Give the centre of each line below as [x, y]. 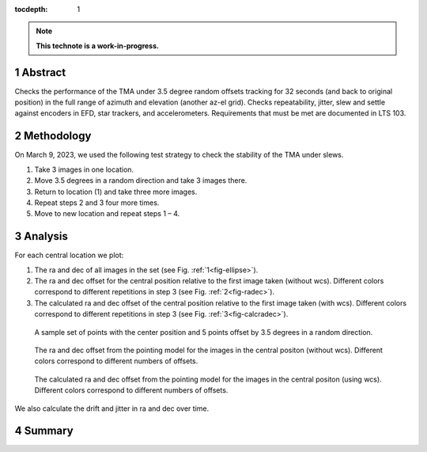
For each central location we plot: [69, 255]
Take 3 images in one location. [84, 169]
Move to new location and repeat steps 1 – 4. [107, 214]
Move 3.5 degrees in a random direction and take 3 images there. [141, 180]
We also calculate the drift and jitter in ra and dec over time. [112, 408]
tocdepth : [31, 9]
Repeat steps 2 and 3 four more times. [97, 203]
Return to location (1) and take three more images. [116, 192]
